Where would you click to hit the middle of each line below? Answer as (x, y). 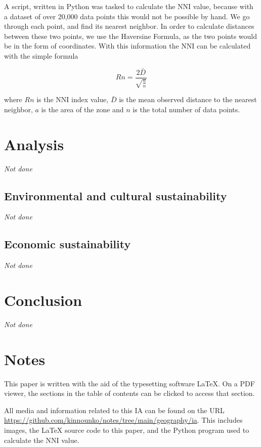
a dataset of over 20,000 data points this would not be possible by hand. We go (127, 16)
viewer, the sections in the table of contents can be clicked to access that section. (129, 393)
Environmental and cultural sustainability (116, 195)
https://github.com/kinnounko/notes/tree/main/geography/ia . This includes (123, 420)
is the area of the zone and (82, 109)
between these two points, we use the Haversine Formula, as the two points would (130, 36)
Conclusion (43, 300)
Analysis (34, 144)
